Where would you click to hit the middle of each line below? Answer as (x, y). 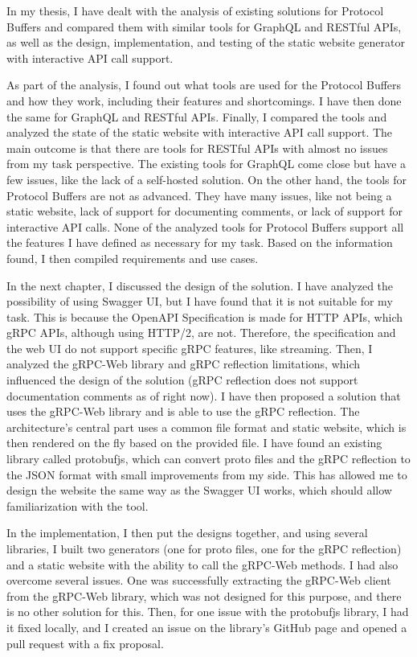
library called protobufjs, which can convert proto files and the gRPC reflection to (208, 459)
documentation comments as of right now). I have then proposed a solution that (204, 395)
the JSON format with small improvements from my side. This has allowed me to (207, 474)
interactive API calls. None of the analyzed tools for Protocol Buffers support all (205, 226)
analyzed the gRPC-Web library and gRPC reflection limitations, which (184, 364)
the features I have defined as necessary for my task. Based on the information (200, 242)
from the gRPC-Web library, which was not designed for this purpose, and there (204, 595)
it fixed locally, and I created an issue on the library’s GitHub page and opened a (207, 627)
